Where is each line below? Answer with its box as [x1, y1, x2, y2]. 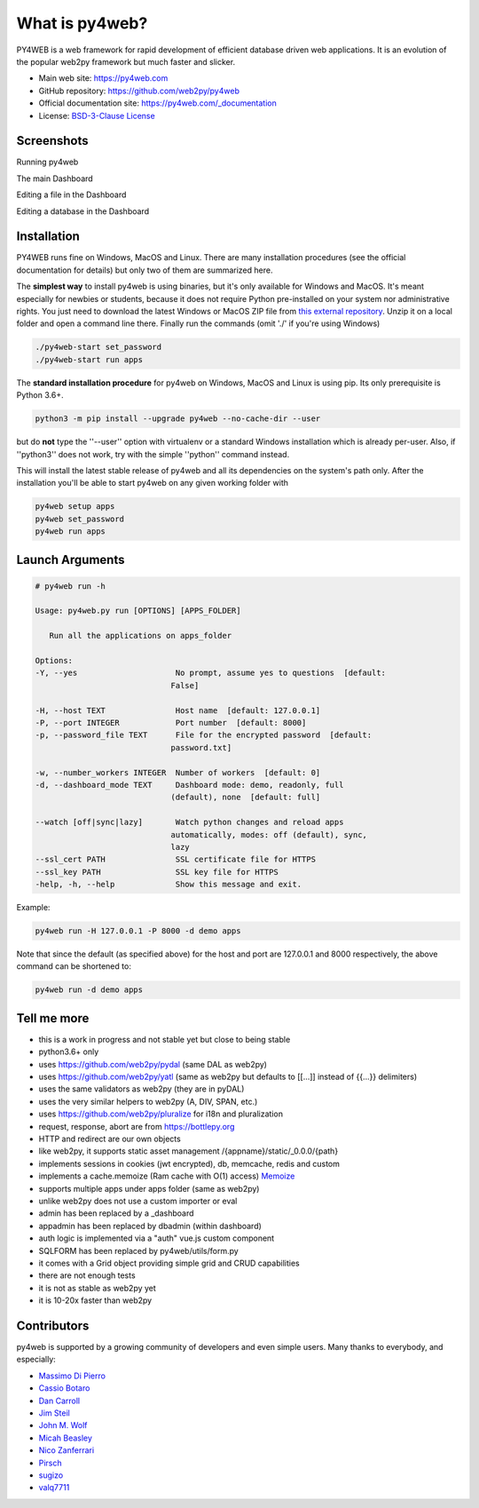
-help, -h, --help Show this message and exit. [35, 879, 302, 890]
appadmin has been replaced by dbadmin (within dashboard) [38, 1220, 262, 1231]
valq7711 [38, 1482, 70, 1493]
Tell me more [16, 1011, 90, 1026]
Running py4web [16, 156, 79, 168]
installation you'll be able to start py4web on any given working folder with [16, 478, 288, 488]
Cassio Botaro [38, 1383, 90, 1393]
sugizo [38, 1470, 64, 1480]
